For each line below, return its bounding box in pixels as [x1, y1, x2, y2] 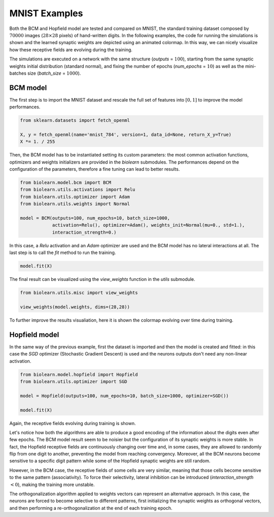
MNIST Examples [9, 8, 83, 19]
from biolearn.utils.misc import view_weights [20, 290, 138, 296]
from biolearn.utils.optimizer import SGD [20, 378, 127, 384]
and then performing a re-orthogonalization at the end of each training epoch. [9, 505, 173, 511]
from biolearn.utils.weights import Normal [20, 201, 130, 207]
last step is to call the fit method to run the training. [9, 249, 116, 256]
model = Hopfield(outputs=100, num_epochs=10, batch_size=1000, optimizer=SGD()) [20, 393, 229, 399]
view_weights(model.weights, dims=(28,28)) [20, 304, 130, 310]
